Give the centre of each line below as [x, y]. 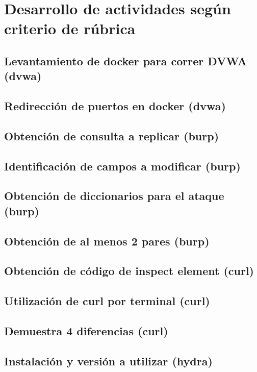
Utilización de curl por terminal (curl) [107, 301]
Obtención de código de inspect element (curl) [129, 271]
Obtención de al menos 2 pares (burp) [107, 241]
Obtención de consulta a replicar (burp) [112, 135]
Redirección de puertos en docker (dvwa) [115, 106]
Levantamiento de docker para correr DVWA [125, 60]
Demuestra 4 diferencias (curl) [86, 330]
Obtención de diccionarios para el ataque [114, 196]
